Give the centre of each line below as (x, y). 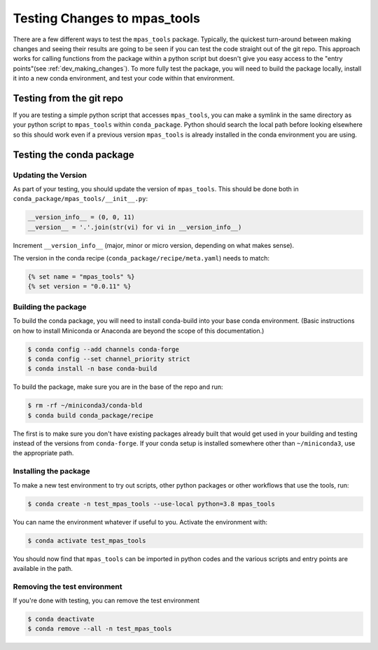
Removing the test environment (68, 586)
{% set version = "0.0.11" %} (79, 286)
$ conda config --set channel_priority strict (109, 359)
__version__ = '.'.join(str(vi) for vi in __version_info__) (135, 227)
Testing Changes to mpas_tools (107, 18)
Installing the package (51, 471)
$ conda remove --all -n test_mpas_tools (100, 629)
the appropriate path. (43, 453)
